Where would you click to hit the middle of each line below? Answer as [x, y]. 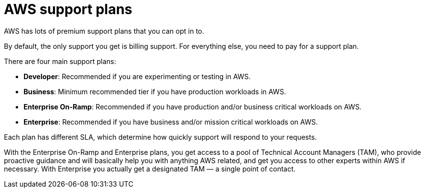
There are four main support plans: [60, 61]
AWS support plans [68, 9]
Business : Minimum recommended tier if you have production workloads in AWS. [155, 91]
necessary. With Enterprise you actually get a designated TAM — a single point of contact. [150, 169]
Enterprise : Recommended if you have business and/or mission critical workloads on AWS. [171, 122]
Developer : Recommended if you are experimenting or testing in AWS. [137, 76]
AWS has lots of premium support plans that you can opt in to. [104, 31]
